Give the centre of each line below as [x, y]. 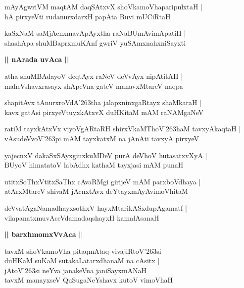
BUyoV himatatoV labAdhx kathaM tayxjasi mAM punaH [94, 165]
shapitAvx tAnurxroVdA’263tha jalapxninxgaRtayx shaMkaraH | [103, 102]
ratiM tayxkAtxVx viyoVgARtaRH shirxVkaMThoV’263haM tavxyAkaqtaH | [123, 129]
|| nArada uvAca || [37, 59]
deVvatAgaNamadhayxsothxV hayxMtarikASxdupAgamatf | [96, 207]
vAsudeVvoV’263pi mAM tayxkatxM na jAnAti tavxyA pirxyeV [102, 138]
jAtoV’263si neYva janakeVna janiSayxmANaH [76, 270]
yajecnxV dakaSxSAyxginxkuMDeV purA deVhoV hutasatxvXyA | [106, 155]
